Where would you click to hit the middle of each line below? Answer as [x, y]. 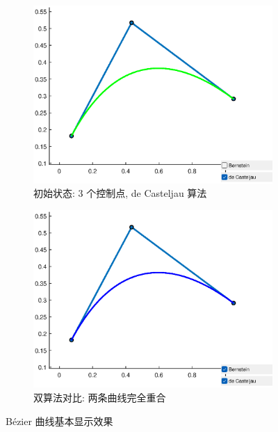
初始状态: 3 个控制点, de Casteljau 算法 [120, 193]
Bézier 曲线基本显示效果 [59, 421]
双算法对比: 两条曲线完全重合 [100, 398]
